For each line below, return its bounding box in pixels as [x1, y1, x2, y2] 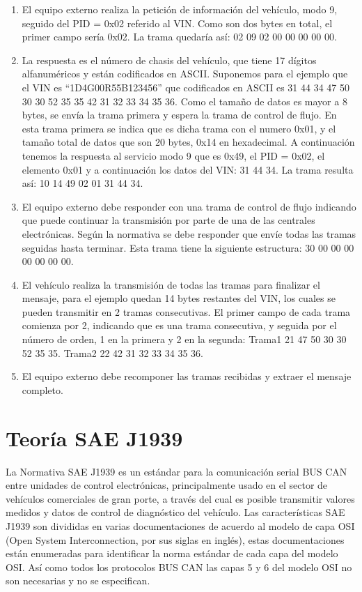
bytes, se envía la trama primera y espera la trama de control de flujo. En [22, 107, 337, 122]
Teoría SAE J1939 [6, 423, 183, 452]
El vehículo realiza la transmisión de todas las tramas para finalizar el [22, 277, 320, 291]
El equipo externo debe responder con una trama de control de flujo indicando [22, 199, 356, 213]
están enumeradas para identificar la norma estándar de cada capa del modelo [6, 546, 338, 561]
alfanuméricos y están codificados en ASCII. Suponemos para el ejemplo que [22, 66, 348, 81]
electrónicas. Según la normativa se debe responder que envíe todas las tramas [22, 226, 356, 241]
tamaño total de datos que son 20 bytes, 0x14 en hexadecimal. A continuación [22, 135, 355, 149]
